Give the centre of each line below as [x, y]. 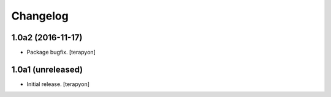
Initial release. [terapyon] [58, 84]
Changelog [40, 16]
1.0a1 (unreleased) [47, 69]
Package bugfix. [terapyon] [61, 52]
